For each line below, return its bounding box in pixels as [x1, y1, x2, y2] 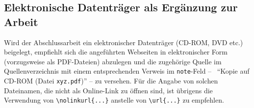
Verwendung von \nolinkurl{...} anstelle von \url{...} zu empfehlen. [4, 95, 224, 105]
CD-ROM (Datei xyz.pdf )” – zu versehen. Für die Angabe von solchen [4, 76, 218, 86]
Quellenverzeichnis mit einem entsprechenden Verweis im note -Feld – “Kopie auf [4, 66, 250, 76]
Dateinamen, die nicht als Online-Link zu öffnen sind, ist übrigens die [4, 85, 213, 95]
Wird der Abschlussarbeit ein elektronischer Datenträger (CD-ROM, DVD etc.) [4, 37, 243, 47]
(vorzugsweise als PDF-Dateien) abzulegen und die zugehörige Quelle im [4, 56, 222, 66]
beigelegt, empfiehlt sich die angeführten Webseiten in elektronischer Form [4, 47, 228, 57]
